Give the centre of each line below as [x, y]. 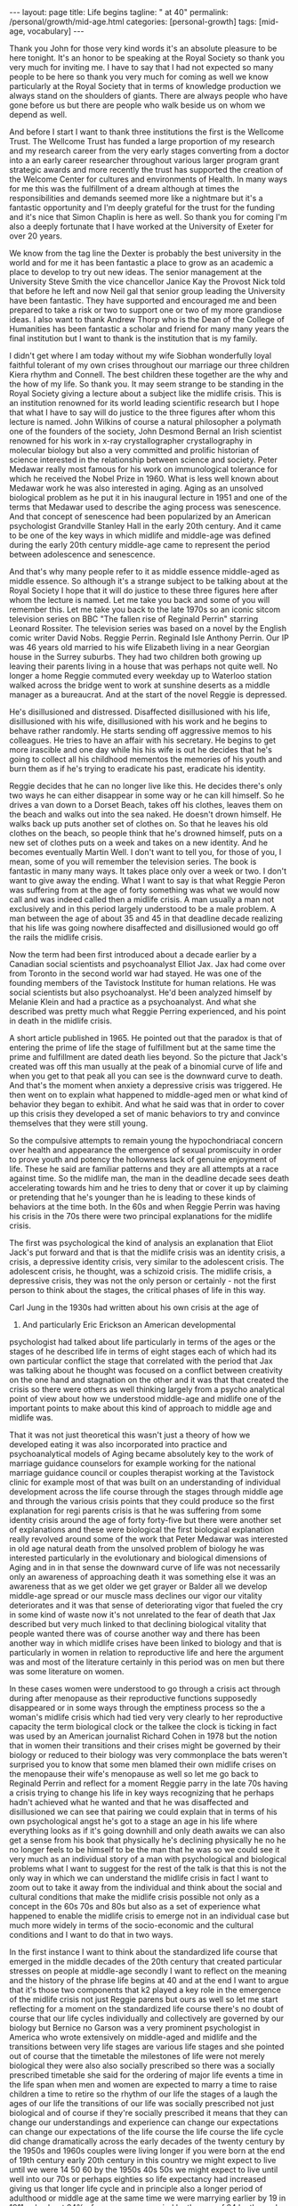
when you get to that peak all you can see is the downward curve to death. [146, 1076]
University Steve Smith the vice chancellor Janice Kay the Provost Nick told [148, 281]
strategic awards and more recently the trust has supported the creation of [146, 170]
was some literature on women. [67, 1671]
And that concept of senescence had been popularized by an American [140, 517]
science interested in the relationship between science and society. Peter [144, 460]
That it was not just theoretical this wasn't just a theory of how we [130, 1435]
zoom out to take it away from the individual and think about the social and [146, 1887]
